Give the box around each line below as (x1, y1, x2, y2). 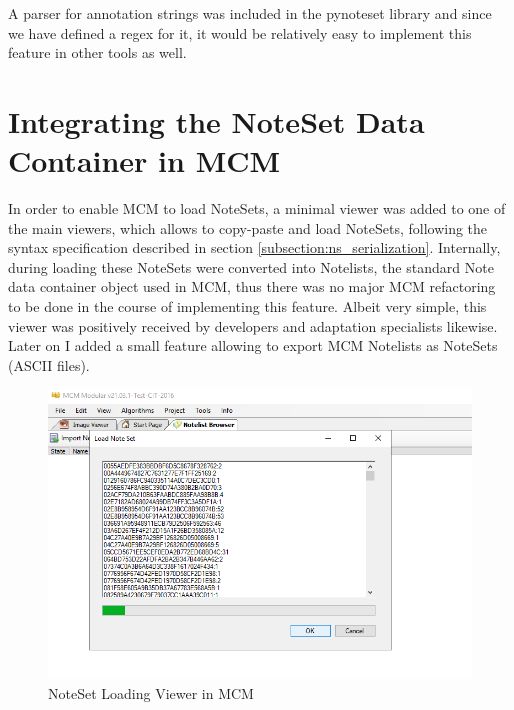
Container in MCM (8, 140, 281, 181)
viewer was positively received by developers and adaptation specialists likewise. (8, 315, 498, 336)
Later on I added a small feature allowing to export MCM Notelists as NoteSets (8, 335, 498, 356)
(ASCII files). (8, 354, 90, 375)
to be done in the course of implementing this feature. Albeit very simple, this (8, 296, 487, 317)
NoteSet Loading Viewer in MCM (48, 683, 254, 704)
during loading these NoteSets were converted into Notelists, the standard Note (8, 256, 494, 277)
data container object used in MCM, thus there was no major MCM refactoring (8, 276, 496, 297)
